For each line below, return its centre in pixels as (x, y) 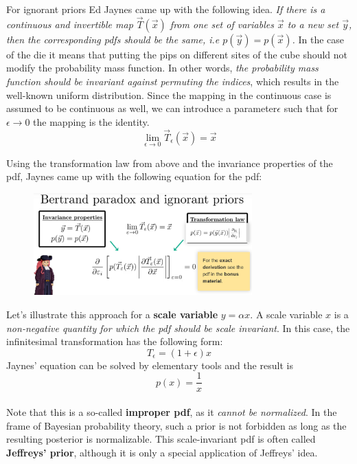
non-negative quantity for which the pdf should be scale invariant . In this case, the (178, 328)
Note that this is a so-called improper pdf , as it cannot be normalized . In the (172, 412)
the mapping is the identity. (91, 121)
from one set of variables (222, 24)
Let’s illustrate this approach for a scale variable (112, 314)
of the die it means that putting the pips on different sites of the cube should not (177, 54)
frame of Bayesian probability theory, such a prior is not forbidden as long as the (176, 425)
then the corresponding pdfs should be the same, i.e (113, 39)
